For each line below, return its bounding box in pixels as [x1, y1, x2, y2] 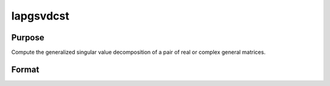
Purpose [11, 32, 45, 43]
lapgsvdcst [11, 9, 70, 23]
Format [11, 64, 40, 74]
